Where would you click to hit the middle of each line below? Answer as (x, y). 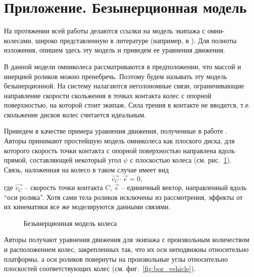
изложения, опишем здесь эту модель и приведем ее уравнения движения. (114, 50)
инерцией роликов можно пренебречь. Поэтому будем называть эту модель (115, 76)
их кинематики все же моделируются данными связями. (87, 207)
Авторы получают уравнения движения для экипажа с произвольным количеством (127, 239)
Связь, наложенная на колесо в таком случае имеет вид (87, 169)
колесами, (19, 40)
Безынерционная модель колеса (70, 223)
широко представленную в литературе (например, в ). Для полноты (136, 40)
